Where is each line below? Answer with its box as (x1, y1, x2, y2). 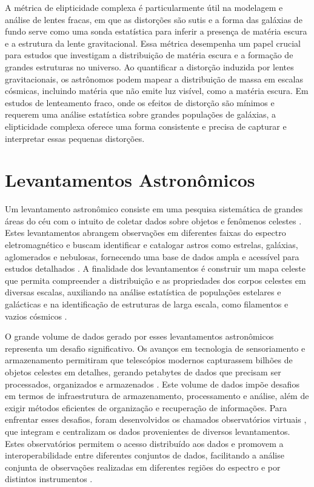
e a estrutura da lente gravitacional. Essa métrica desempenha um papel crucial (5, 36, 301, 49)
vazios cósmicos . (5, 309, 67, 322)
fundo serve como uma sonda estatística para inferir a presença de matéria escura (5, 25, 307, 38)
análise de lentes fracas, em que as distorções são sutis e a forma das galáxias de (5, 13, 302, 25)
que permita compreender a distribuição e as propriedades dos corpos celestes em (5, 274, 306, 286)
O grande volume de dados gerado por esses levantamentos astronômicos (5, 330, 274, 343)
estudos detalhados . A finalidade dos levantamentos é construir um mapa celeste (5, 262, 306, 275)
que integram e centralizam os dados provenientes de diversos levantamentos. (5, 425, 290, 437)
